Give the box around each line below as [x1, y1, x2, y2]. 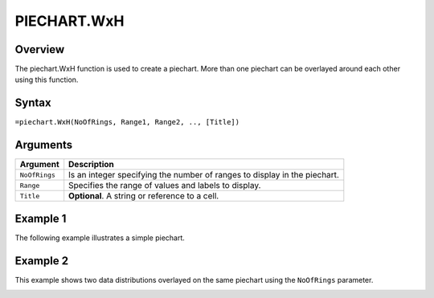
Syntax [14, 96, 51, 110]
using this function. [14, 75, 79, 84]
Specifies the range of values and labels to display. [68, 180, 261, 191]
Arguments [14, 138, 73, 152]
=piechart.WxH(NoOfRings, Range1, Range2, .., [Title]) [14, 117, 240, 127]
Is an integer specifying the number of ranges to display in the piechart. [68, 169, 339, 181]
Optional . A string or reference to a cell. [68, 190, 219, 202]
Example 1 [14, 211, 67, 225]
